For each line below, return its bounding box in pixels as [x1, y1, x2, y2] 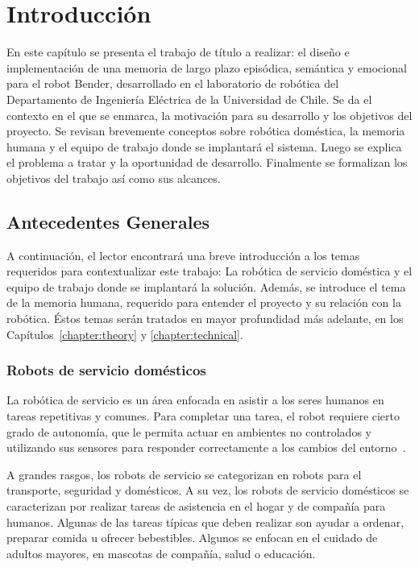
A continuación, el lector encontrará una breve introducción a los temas [6, 246, 360, 263]
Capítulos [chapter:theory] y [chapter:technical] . [6, 325, 243, 342]
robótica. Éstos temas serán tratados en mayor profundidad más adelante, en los [6, 310, 404, 327]
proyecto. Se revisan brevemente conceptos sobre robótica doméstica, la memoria [6, 122, 405, 139]
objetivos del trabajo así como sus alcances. [6, 169, 221, 186]
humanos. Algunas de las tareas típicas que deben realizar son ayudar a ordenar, [6, 513, 404, 530]
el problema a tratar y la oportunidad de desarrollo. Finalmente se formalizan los [6, 154, 408, 171]
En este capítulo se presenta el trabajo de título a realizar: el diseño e [6, 43, 350, 60]
